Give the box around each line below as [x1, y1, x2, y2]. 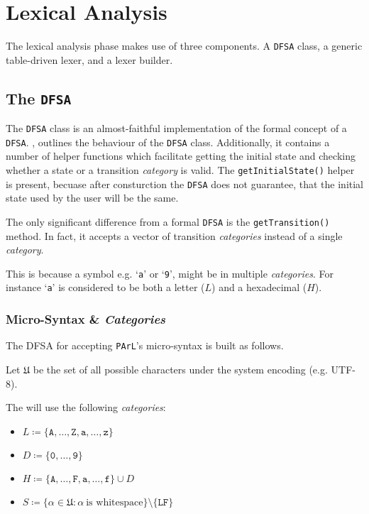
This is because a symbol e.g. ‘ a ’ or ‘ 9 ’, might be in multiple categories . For [6, 266, 334, 280]
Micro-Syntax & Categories [6, 310, 166, 328]
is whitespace [86, 497, 143, 508]
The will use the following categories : [6, 400, 166, 415]
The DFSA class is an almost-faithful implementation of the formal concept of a [6, 121, 347, 136]
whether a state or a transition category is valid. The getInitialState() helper [6, 163, 355, 177]
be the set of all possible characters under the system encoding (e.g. [33, 362, 328, 376]
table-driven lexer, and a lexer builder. [6, 52, 173, 67]
